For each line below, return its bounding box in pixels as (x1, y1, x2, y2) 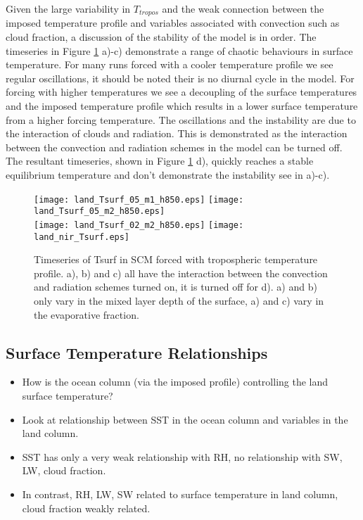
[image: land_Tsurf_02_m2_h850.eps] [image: (34, 220, 244, 230)
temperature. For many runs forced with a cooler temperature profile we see (6, 57, 333, 72)
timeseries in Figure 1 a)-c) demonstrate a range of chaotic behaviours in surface (6, 43, 353, 58)
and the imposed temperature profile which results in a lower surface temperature (6, 99, 358, 113)
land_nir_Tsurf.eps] (34, 232, 130, 242)
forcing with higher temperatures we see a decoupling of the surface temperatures (6, 84, 357, 99)
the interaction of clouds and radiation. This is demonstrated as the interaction (6, 126, 348, 141)
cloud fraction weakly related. (22, 500, 151, 515)
